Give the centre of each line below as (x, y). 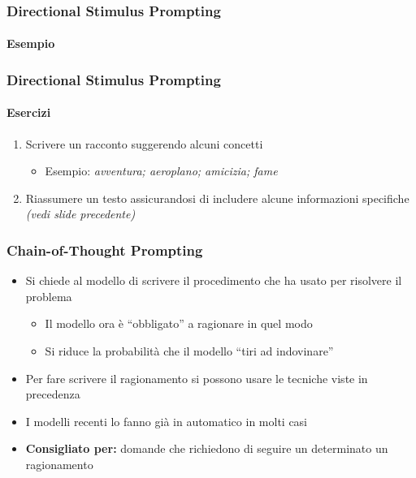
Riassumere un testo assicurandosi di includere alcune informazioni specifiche (217, 198)
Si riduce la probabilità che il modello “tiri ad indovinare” (189, 351)
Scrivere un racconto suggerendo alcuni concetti (144, 143)
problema (49, 296)
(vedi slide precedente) (80, 214)
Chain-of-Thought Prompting (105, 250)
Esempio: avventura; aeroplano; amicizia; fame (161, 171)
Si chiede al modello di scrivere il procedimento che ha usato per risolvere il (214, 280)
